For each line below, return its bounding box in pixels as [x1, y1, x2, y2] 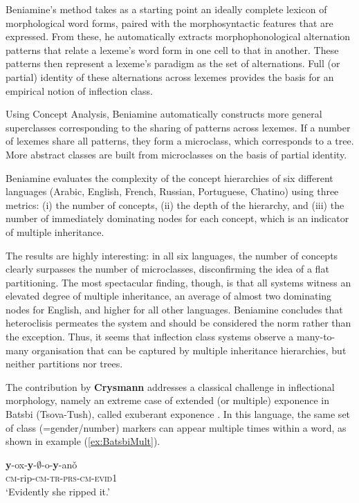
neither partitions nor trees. [6, 356, 123, 371]
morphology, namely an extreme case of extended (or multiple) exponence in [6, 393, 330, 408]
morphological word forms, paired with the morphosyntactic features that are [6, 15, 333, 30]
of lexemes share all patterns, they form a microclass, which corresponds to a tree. [6, 134, 354, 148]
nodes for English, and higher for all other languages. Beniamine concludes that [6, 302, 343, 316]
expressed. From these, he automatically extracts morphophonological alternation [6, 29, 351, 44]
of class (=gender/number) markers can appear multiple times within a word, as [6, 420, 347, 435]
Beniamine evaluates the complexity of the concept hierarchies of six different [6, 170, 333, 185]
